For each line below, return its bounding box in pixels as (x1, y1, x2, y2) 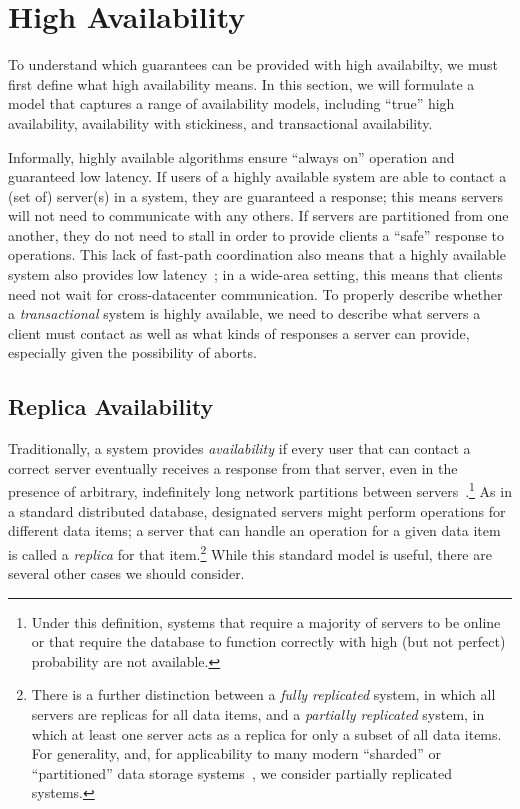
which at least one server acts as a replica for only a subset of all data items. (31, 723, 502, 744)
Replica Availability (8, 391, 214, 422)
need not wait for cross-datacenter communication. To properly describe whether (8, 283, 503, 304)
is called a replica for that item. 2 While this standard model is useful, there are (8, 540, 492, 564)
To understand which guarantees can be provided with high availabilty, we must (8, 54, 498, 75)
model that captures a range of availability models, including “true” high (8, 93, 455, 114)
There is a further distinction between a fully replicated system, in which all (31, 684, 496, 705)
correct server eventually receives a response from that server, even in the (8, 457, 458, 478)
